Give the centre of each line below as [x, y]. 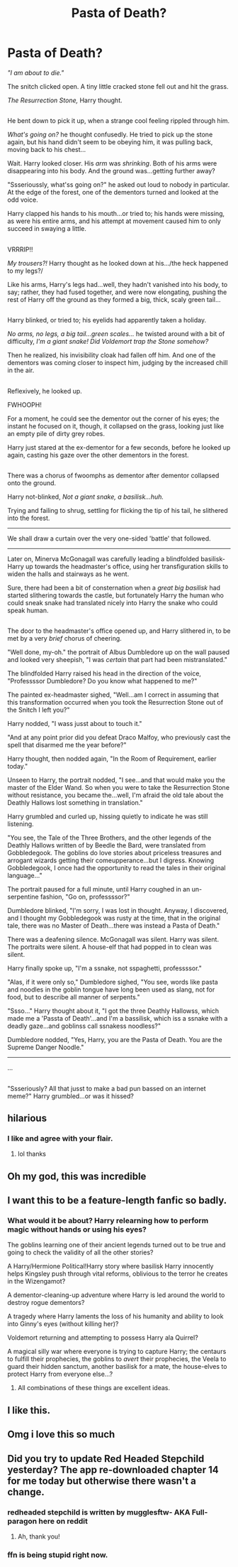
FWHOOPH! [25, 405]
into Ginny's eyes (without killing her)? [63, 1324]
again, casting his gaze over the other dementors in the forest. [98, 455]
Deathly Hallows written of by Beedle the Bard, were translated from [107, 845]
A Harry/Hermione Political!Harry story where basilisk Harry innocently [110, 1267]
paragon [22, 1521]
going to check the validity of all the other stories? [80, 1252]
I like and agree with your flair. [60, 1138]
